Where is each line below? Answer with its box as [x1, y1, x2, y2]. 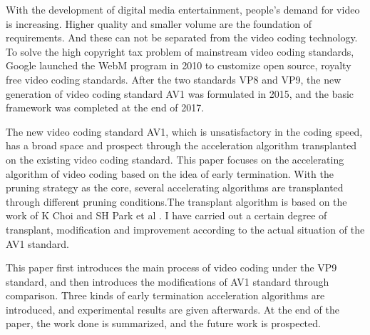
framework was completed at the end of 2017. [6, 100, 205, 115]
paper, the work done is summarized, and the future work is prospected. [6, 316, 321, 331]
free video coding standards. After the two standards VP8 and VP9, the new [6, 71, 341, 86]
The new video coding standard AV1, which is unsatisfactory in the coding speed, [6, 124, 363, 139]
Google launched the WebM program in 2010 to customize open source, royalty [6, 58, 351, 73]
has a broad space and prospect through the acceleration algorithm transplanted [6, 138, 357, 153]
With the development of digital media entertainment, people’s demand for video [6, 2, 360, 16]
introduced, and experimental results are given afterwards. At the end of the [6, 301, 339, 316]
